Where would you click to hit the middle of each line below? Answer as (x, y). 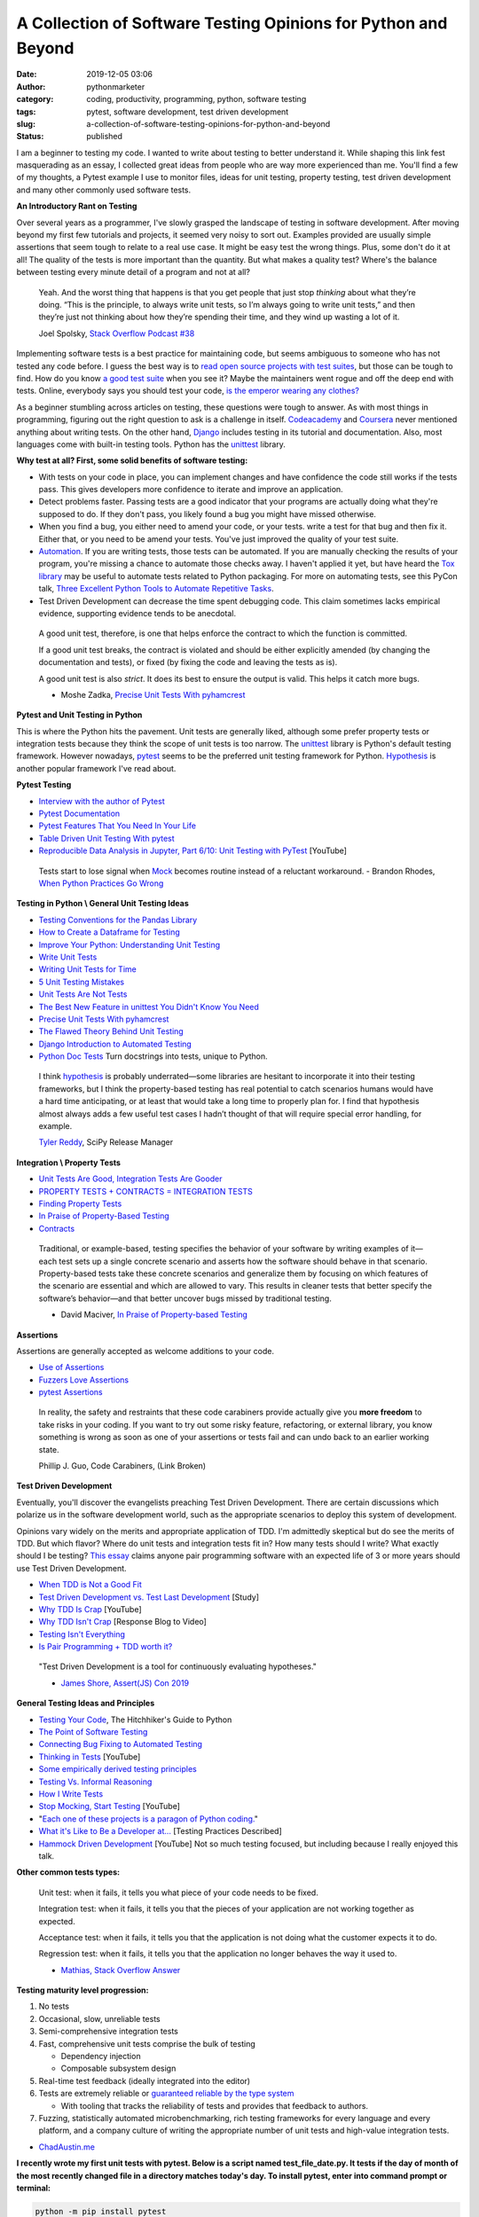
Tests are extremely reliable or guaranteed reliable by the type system (166, 2094)
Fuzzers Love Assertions (83, 1380)
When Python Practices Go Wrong (101, 883)
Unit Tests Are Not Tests (83, 994)
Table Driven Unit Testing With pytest (106, 838)
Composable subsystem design (118, 2068)
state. (49, 1449)
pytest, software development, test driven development (188, 112)
